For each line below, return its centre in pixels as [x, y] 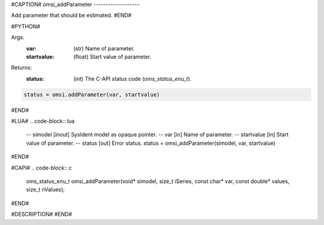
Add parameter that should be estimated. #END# [71, 16]
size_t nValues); [46, 190]
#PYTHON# [26, 26]
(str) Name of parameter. [104, 48]
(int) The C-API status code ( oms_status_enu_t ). [133, 78]
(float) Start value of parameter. [112, 56]
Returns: [22, 68]
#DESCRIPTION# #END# [41, 214]
